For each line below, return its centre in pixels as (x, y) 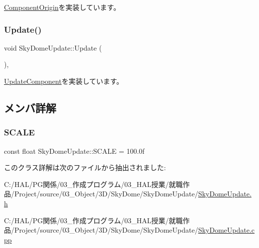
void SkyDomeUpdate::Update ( (53, 47)
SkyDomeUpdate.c (226, 230)
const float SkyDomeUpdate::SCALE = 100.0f (74, 151)
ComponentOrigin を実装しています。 (62, 7)
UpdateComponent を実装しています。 (64, 81)
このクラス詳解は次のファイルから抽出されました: (85, 167)
